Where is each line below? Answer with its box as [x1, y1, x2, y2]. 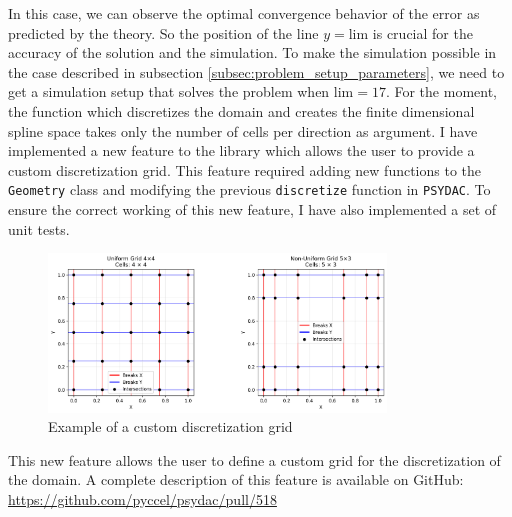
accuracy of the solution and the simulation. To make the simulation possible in [8, 42, 497, 63]
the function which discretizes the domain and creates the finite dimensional [8, 100, 475, 121]
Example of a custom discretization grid [48, 416, 293, 437]
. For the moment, [385, 81, 497, 102]
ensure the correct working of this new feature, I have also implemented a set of [8, 199, 497, 219]
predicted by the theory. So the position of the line [8, 22, 319, 43]
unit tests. [8, 218, 70, 239]
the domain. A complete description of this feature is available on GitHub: [8, 469, 464, 490]
